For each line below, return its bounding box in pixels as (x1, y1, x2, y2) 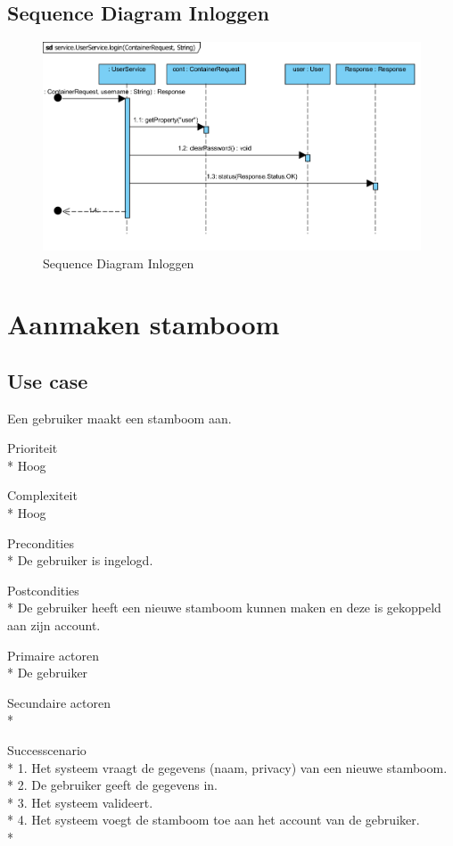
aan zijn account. (7, 616, 101, 635)
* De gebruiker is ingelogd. (7, 551, 153, 570)
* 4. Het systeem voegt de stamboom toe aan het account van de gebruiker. (7, 810, 420, 829)
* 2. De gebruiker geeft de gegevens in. (7, 776, 218, 794)
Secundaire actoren (7, 693, 111, 711)
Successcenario (7, 741, 86, 759)
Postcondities (7, 580, 79, 599)
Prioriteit (7, 439, 58, 457)
